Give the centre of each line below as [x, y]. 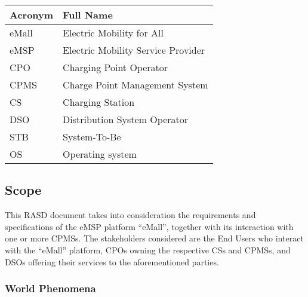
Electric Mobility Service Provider [134, 50]
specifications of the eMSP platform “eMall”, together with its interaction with [149, 226]
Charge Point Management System [135, 85]
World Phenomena [50, 288]
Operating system [100, 154]
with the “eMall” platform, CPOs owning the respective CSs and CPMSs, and [148, 249]
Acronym [32, 15]
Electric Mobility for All [113, 33]
